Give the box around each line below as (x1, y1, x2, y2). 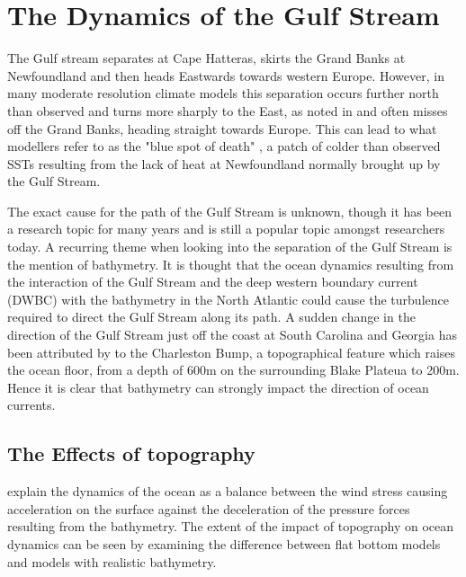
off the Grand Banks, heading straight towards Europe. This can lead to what (7, 119, 437, 138)
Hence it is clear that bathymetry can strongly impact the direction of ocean (7, 377, 429, 396)
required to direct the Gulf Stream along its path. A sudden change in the (7, 307, 416, 326)
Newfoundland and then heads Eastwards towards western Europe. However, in (7, 66, 444, 84)
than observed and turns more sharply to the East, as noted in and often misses (7, 101, 448, 120)
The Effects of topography (7, 439, 255, 467)
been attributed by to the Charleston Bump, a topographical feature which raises (7, 342, 456, 361)
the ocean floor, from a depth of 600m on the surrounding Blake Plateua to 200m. (7, 360, 460, 379)
